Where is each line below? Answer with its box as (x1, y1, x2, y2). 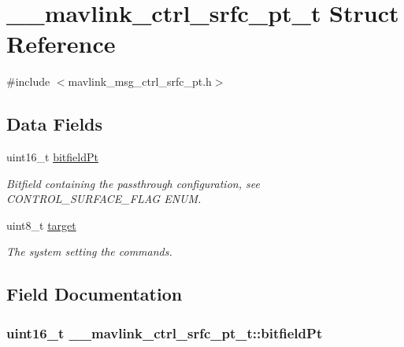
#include (6, 73, 50, 90)
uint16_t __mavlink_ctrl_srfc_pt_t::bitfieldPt (6, 323, 323, 342)
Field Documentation (6, 282, 183, 306)
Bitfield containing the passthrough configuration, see (6, 175, 260, 191)
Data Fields (6, 112, 103, 136)
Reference (6, 28, 116, 60)
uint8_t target (6, 216, 76, 233)
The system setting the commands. (6, 243, 172, 260)
